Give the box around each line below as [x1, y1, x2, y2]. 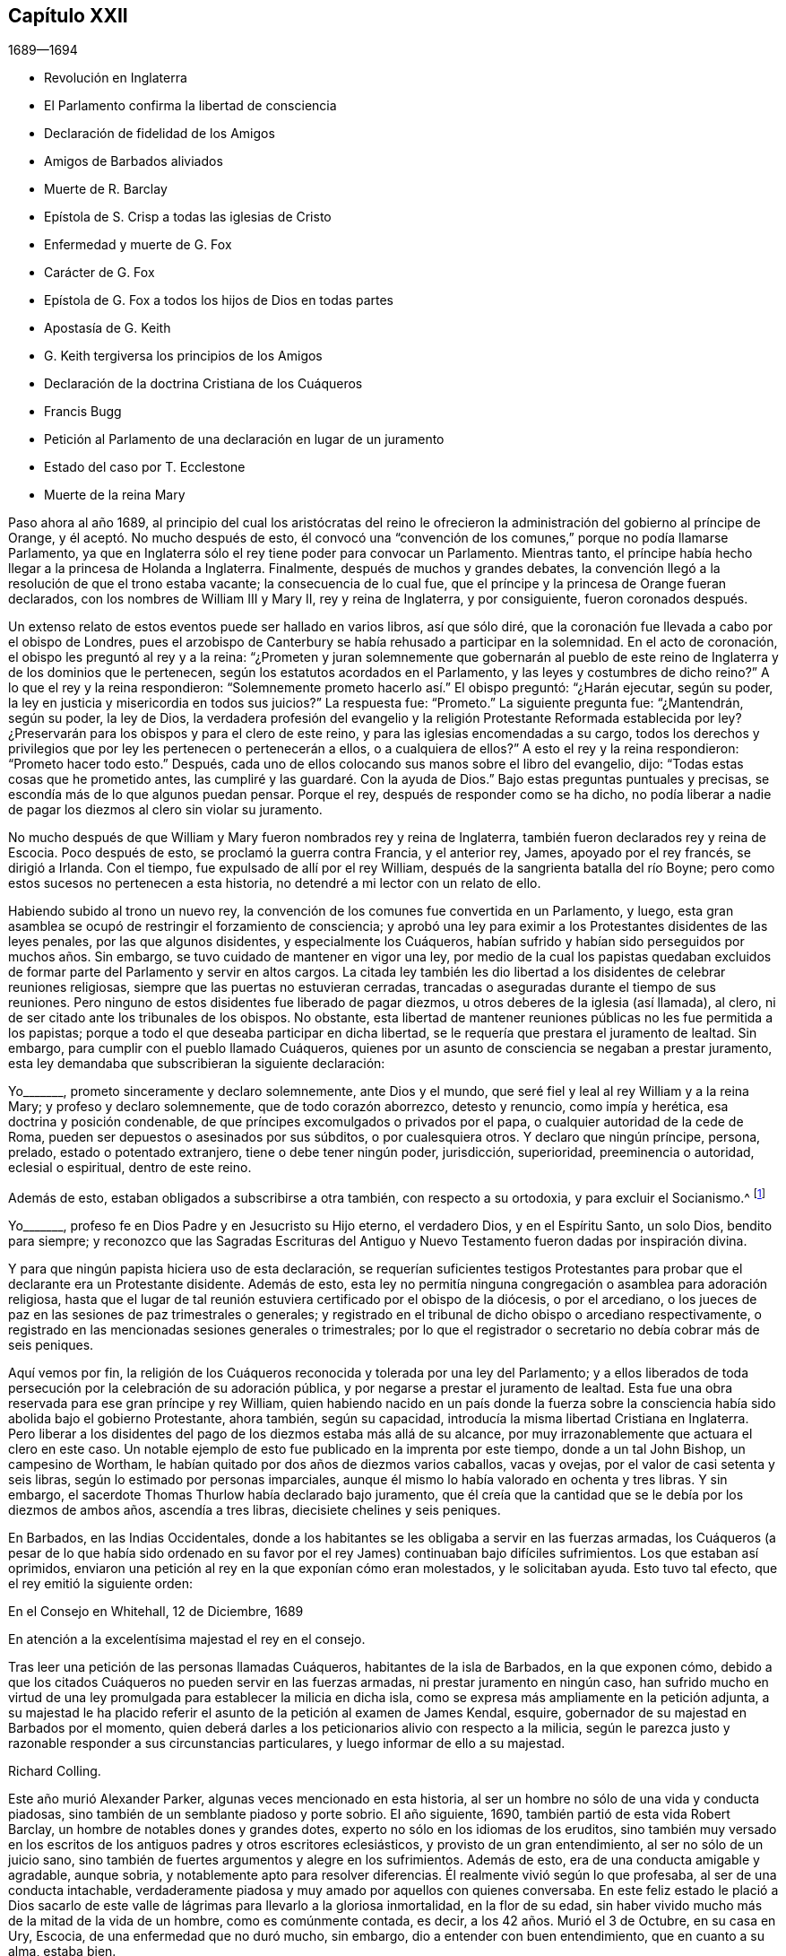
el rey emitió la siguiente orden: [8, 1576, 194, 1592]
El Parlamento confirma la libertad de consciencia [44, 98, 337, 114]
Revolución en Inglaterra [44, 70, 187, 86]
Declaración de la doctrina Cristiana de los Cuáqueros [44, 376, 363, 392]
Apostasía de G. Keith [44, 320, 171, 336]
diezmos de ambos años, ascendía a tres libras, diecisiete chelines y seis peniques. [8, 1502, 501, 1518]
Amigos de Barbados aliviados [44, 153, 223, 170]
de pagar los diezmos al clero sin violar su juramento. [8, 802, 323, 818]
